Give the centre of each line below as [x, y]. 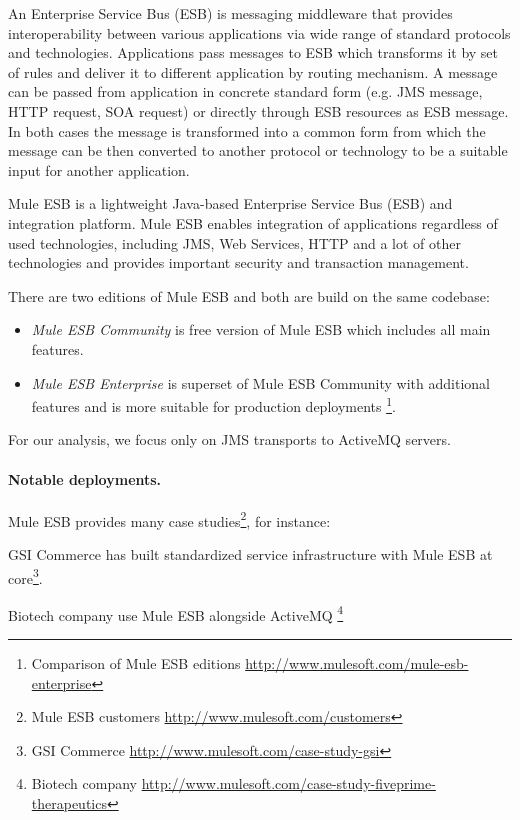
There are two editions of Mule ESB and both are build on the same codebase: [249, 295]
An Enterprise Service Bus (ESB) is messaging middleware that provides [230, 13]
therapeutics [69, 803]
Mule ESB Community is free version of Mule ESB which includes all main [261, 329]
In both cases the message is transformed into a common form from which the [247, 130]
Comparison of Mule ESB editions [136, 663]
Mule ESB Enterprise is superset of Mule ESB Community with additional [260, 382]
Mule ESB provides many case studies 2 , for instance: [169, 519]
